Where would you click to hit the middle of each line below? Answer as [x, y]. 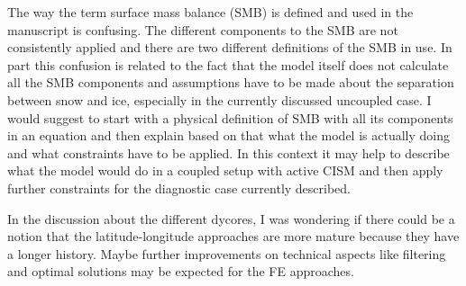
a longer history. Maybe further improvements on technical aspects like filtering [227, 253]
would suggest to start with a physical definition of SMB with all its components [230, 117]
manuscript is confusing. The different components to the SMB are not [203, 29]
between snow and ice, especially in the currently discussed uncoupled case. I [219, 99]
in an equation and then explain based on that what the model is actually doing [228, 135]
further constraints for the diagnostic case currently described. [179, 188]
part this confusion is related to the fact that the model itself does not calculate [228, 64]
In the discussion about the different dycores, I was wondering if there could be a [231, 218]
